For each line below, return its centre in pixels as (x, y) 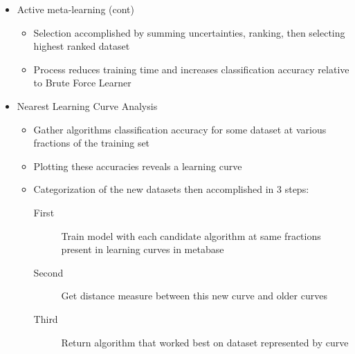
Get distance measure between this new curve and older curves (194, 296)
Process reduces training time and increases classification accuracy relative (191, 69)
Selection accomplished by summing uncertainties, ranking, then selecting (189, 32)
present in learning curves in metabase (143, 249)
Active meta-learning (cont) (75, 9)
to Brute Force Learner (82, 83)
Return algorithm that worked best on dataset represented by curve (205, 342)
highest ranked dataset (82, 46)
